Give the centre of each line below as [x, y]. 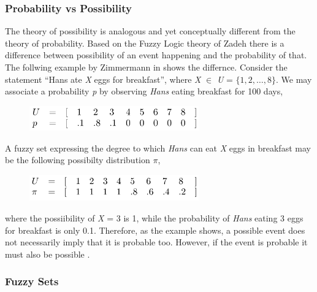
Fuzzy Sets [32, 281]
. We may [294, 79]
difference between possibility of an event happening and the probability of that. [156, 55]
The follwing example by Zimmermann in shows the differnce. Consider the [146, 67]
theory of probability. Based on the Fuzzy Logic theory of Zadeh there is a [145, 43]
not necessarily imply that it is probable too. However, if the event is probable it [156, 242]
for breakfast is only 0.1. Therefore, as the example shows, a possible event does [155, 230]
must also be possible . [48, 254]
